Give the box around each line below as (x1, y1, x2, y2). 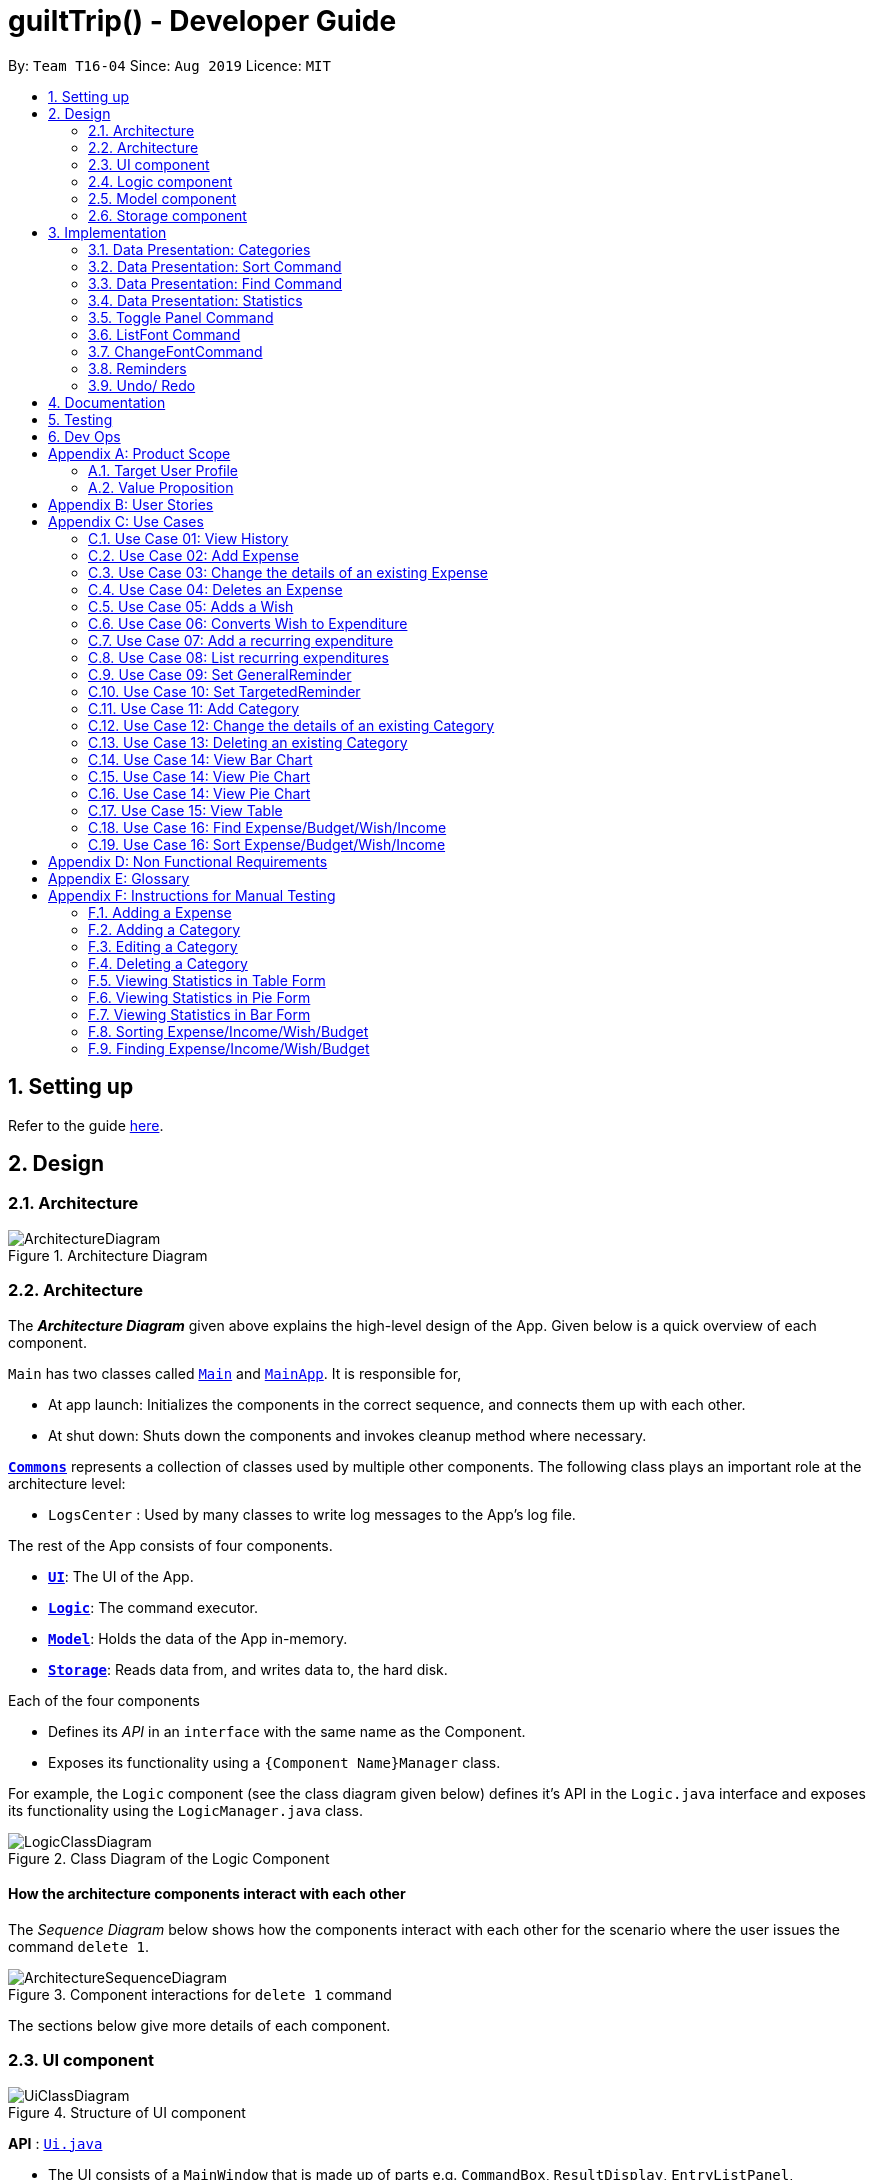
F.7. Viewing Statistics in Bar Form (88, 1005, 311, 1023)
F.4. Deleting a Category (88, 954, 248, 972)
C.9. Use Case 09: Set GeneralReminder (88, 665, 352, 683)
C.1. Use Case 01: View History (88, 529, 289, 547)
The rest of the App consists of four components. (8, 1536, 333, 1554)
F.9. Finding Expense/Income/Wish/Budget (88, 1039, 370, 1057)
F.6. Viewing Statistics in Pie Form (88, 988, 311, 1006)
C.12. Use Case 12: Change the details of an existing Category (88, 716, 495, 734)
